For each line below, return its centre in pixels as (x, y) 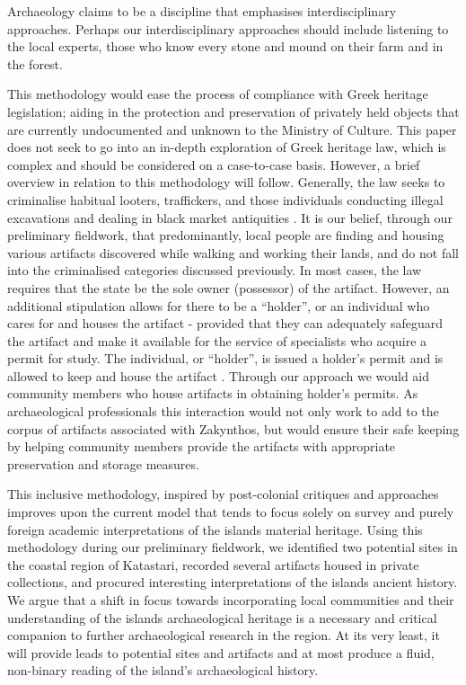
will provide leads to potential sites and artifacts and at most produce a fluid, (221, 652)
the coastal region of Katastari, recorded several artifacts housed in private (213, 564)
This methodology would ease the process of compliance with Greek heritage (218, 94)
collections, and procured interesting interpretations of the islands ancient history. (233, 582)
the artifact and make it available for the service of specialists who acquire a (217, 340)
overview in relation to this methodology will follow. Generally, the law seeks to (226, 182)
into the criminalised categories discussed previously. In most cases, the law (215, 270)
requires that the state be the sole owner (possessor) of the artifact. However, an (229, 287)
